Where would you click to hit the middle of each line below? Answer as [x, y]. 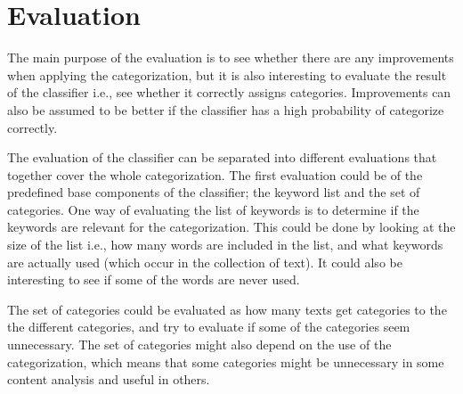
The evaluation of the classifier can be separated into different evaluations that [222, 157]
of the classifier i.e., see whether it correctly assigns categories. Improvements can [229, 92]
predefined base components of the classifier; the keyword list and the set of [214, 192]
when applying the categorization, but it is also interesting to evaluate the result [227, 74]
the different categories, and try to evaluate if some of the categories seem [209, 327]
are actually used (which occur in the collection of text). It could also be [205, 262]
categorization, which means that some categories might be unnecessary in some [226, 361]
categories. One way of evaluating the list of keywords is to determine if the [213, 209]
